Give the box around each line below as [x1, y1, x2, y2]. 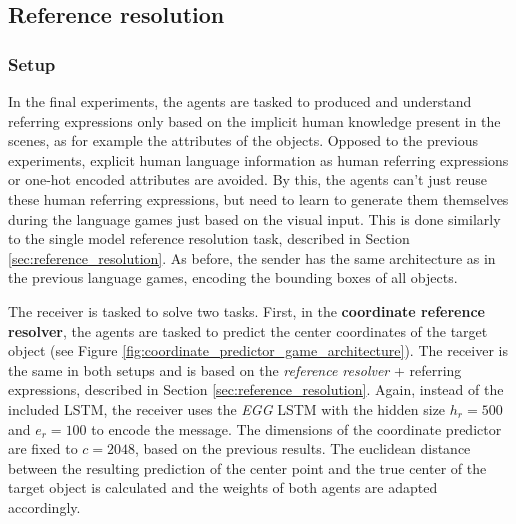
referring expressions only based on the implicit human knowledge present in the [8, 110, 501, 131]
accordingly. [8, 496, 81, 517]
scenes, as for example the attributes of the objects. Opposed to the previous [8, 130, 479, 151]
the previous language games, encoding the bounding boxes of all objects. [8, 267, 458, 288]
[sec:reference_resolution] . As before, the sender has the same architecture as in [8, 247, 496, 268]
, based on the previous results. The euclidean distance [135, 438, 471, 459]
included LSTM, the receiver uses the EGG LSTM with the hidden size [8, 398, 446, 419]
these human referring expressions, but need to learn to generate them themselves [8, 188, 509, 209]
